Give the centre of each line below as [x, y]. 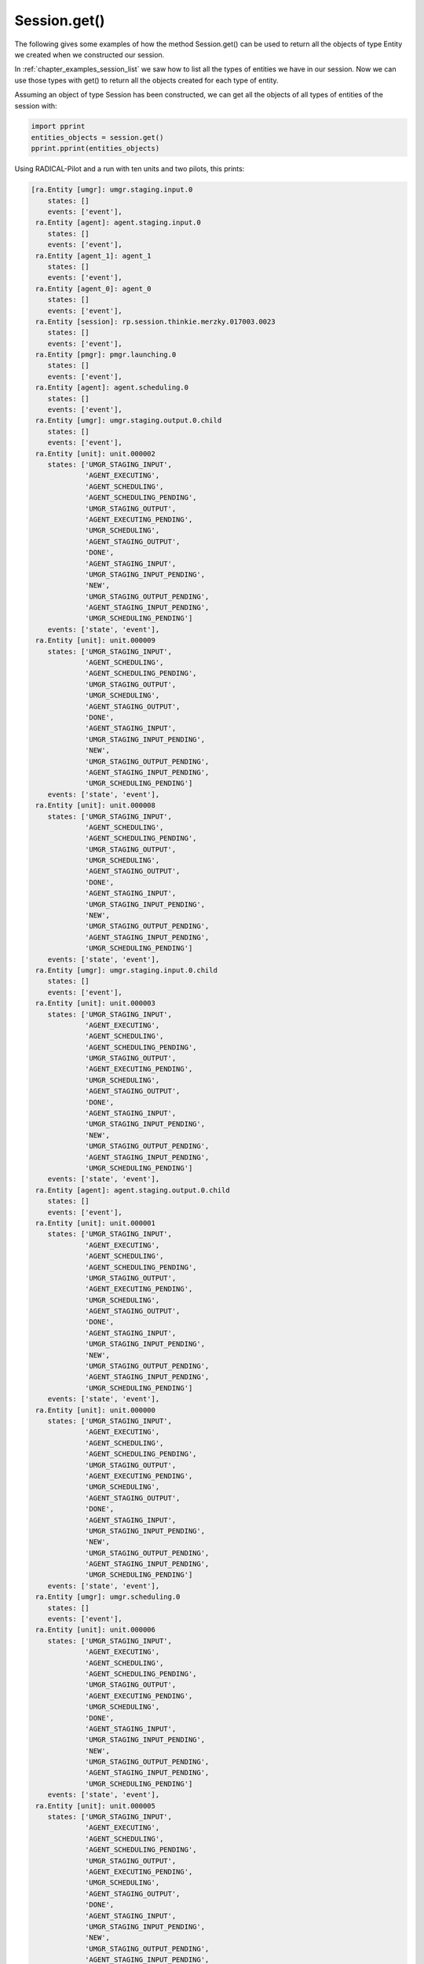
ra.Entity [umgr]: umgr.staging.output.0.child [129, 421]
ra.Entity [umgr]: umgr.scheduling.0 [108, 1597]
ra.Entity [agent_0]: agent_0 [94, 288]
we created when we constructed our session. [90, 54]
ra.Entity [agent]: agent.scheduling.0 [112, 388]
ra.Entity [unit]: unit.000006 [96, 1630]
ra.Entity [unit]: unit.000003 [96, 1003]
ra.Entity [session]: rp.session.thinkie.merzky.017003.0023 [155, 321]
